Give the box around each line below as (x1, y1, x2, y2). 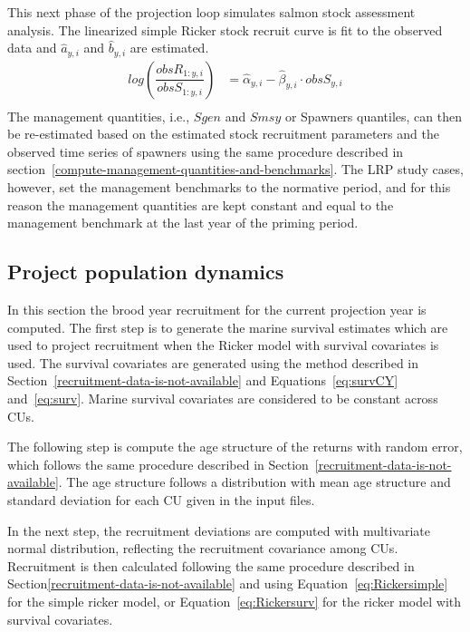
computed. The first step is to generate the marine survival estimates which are (7, 317, 448, 336)
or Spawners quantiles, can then (284, 106, 463, 125)
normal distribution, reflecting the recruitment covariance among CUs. (7, 539, 398, 558)
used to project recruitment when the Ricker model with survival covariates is (7, 335, 439, 355)
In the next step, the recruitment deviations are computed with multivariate (7, 520, 430, 540)
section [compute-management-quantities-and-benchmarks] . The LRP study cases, (7, 160, 464, 179)
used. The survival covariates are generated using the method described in (7, 353, 419, 372)
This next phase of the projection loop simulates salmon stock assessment (7, 3, 416, 21)
